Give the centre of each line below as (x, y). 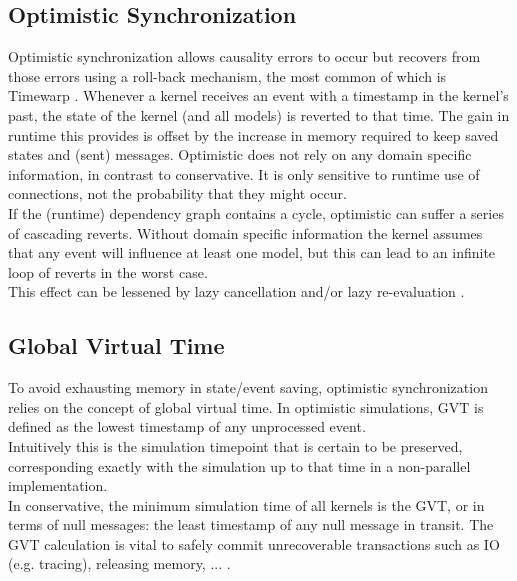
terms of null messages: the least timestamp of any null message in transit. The (251, 524)
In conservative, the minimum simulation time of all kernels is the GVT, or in (246, 504)
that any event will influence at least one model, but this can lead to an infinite (252, 252)
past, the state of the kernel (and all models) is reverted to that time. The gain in (259, 114)
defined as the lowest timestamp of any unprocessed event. (187, 426)
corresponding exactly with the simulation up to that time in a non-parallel (239, 465)
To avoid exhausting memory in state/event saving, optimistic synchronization (248, 387)
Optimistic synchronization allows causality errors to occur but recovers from (244, 56)
